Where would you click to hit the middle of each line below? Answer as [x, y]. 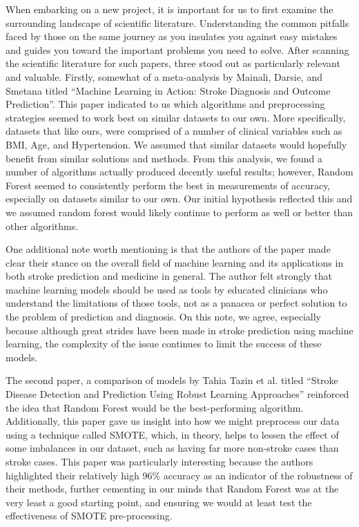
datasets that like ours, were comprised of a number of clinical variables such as [174, 131]
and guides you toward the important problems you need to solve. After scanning [177, 49]
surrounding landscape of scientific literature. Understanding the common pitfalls [177, 22]
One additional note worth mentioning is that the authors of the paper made [168, 249]
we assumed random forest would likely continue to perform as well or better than [179, 212]
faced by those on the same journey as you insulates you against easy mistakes [172, 36]
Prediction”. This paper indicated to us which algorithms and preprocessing [165, 104]
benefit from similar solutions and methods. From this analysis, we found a [164, 158]
